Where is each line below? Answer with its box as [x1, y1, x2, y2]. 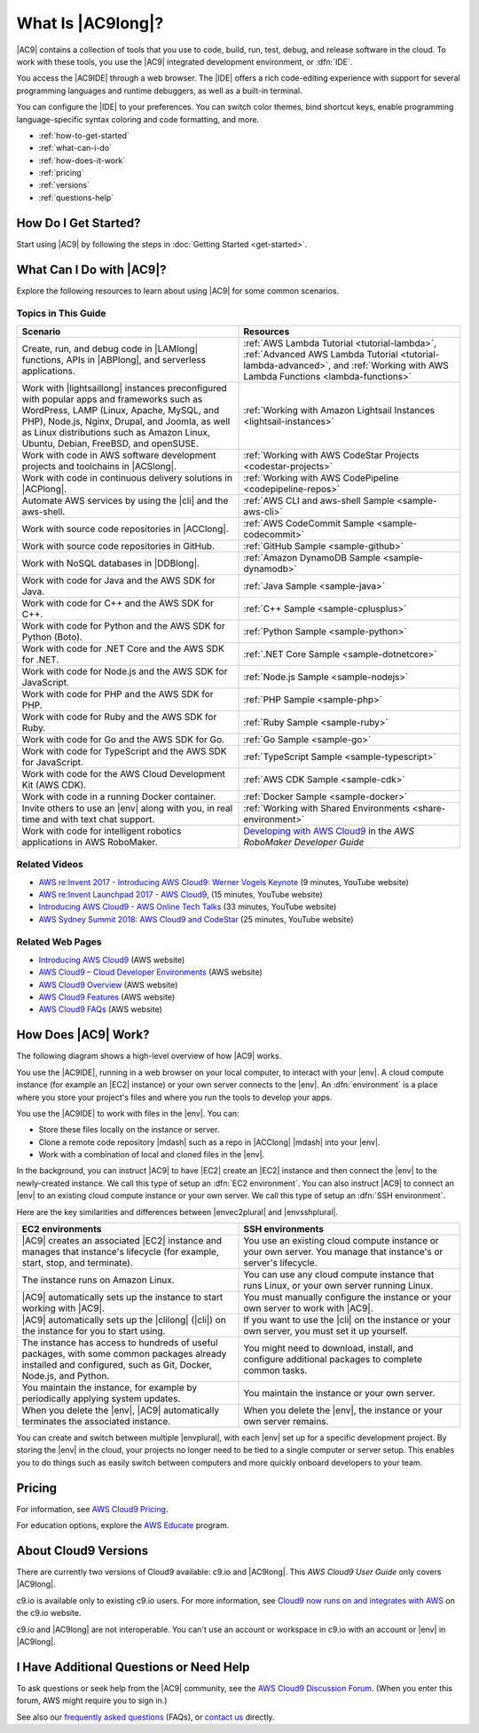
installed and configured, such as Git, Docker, [21, 1359, 212, 1371]
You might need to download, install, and [243, 1342, 414, 1354]
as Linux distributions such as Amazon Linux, [21, 426, 210, 438]
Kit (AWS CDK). [21, 779, 87, 791]
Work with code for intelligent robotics [21, 825, 182, 837]
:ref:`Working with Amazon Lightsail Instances [243, 404, 436, 416]
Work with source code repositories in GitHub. [21, 539, 216, 552]
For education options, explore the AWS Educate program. [16, 1520, 230, 1531]
